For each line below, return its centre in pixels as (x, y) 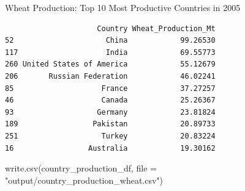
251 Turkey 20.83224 (110, 136)
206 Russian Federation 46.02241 (110, 76)
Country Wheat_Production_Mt (156, 28)
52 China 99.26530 (110, 41)
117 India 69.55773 (110, 52)
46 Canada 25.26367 (110, 100)
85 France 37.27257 (110, 88)
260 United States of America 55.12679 (110, 64)
